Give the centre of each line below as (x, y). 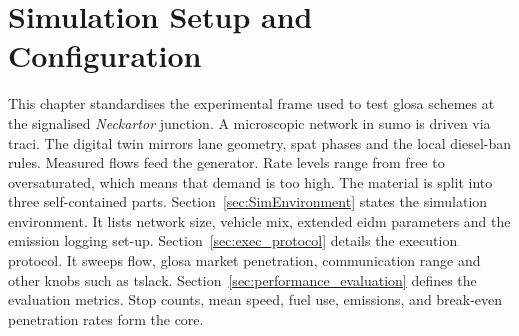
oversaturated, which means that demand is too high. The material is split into (250, 181)
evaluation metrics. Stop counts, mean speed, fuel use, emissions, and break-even (255, 299)
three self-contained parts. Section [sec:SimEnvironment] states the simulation (248, 201)
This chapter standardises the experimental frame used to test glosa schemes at (251, 103)
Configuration (105, 55)
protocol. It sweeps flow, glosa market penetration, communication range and (244, 260)
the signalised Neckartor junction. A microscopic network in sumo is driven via (249, 122)
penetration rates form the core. (106, 318)
